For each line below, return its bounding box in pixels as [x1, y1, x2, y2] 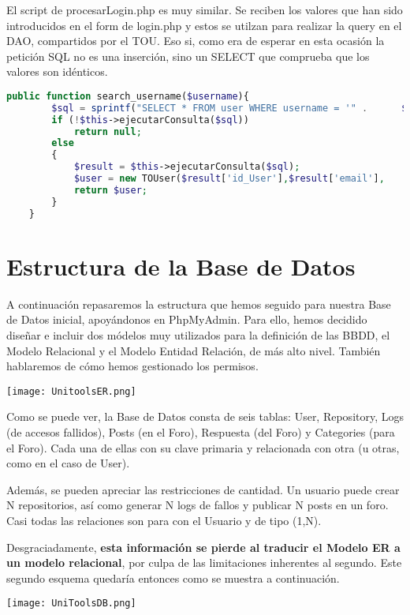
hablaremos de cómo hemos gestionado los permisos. [6, 358, 259, 374]
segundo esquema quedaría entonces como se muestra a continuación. [6, 569, 340, 586]
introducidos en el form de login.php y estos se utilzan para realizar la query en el [6, 17, 402, 33]
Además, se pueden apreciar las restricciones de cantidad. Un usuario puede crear [6, 481, 400, 497]
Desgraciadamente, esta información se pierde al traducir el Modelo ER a [6, 538, 401, 555]
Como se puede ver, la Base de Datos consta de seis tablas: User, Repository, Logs [6, 408, 404, 425]
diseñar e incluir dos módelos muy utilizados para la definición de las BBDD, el [6, 326, 390, 343]
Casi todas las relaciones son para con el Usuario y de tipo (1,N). [6, 512, 322, 528]
